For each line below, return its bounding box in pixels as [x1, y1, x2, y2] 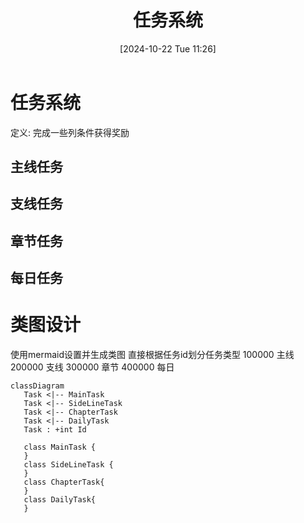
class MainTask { [23, 442, 97, 453]
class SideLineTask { [23, 460, 114, 470]
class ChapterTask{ [23, 477, 105, 488]
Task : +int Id [23, 425, 87, 435]
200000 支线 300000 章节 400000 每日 [10, 361, 175, 373]
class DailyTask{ [23, 495, 97, 505]
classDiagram [10, 381, 65, 391]
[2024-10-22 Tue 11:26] [119, 42, 217, 55]
